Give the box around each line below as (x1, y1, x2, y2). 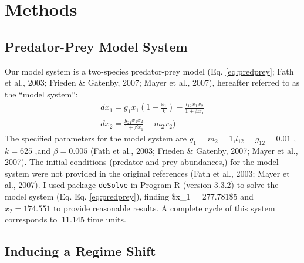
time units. (87, 213, 126, 225)
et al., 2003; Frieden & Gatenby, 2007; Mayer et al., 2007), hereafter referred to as (5, 76, 300, 89)
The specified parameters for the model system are (5, 131, 187, 144)
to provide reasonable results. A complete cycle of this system (53, 201, 275, 214)
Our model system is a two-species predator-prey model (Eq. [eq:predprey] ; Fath (5, 65, 294, 77)
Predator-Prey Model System (5, 37, 188, 55)
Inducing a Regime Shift (5, 242, 156, 260)
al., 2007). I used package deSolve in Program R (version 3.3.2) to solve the (5, 178, 279, 191)
